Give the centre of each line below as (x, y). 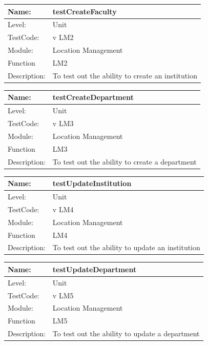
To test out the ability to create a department (124, 161)
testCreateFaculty (85, 11)
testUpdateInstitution (92, 183)
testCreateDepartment (93, 97)
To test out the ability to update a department (126, 333)
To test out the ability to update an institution (126, 247)
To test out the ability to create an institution (125, 75)
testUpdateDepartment (95, 269)
